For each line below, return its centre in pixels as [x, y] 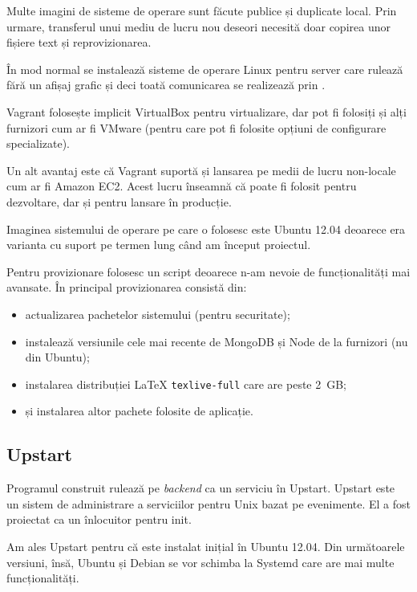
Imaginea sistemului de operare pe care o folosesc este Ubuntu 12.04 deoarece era [206, 229]
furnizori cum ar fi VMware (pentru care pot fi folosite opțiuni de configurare [196, 127]
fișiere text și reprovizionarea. [79, 42]
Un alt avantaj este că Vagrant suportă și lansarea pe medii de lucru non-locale [201, 170]
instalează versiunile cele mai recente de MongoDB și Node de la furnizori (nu [217, 341]
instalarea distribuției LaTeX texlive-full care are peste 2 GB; [186, 384]
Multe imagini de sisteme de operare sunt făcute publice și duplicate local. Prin [202, 10]
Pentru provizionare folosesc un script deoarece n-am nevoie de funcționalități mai [208, 271]
